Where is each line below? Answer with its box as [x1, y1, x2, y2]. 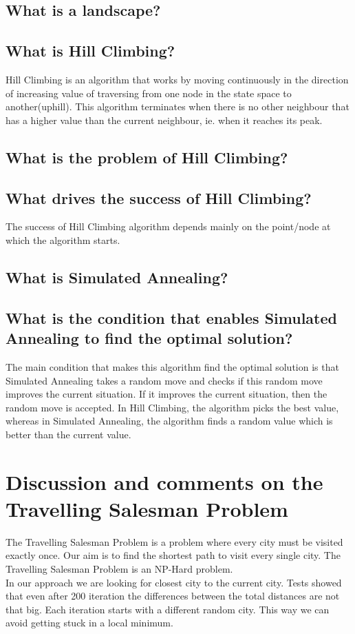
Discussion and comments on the [6, 467, 323, 495]
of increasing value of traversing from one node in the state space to [6, 85, 292, 100]
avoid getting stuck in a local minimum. [6, 615, 173, 630]
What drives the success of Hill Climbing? [6, 187, 312, 208]
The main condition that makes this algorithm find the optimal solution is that [6, 359, 339, 374]
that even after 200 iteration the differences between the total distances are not [6, 589, 340, 603]
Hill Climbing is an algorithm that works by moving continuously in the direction [6, 72, 349, 86]
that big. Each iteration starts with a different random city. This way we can [6, 602, 330, 616]
